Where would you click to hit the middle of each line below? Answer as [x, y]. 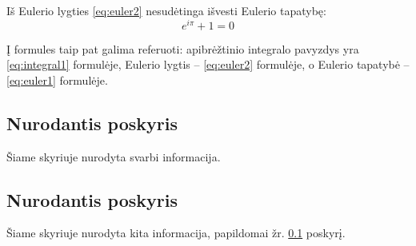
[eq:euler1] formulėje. [57, 79]
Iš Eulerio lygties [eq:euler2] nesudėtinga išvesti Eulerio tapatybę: [166, 10]
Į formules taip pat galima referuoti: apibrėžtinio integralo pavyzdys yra [183, 48]
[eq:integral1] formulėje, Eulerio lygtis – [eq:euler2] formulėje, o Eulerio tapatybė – [208, 64]
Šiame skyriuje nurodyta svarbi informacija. [114, 156]
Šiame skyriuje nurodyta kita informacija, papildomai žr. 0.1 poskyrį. [176, 233]
